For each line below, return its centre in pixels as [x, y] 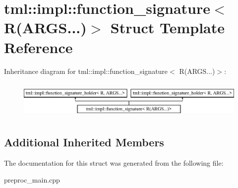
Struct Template [168, 28]
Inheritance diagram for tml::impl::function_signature [86, 71]
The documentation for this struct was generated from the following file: [114, 162]
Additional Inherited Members [84, 142]
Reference [38, 47]
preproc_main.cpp [32, 179]
